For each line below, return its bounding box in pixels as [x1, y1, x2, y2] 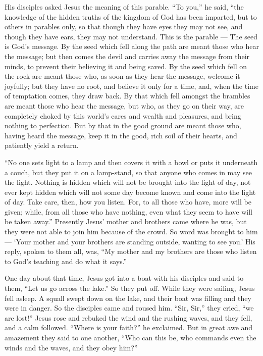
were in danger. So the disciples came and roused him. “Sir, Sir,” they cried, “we [5, 302, 254, 313]
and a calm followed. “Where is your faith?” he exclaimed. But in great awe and [5, 322, 253, 333]
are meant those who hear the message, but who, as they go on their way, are [5, 100, 244, 111]
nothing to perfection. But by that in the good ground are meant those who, [5, 120, 241, 131]
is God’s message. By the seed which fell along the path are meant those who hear [5, 41, 259, 52]
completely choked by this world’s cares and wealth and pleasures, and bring [5, 110, 241, 121]
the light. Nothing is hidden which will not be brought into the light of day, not [5, 177, 251, 187]
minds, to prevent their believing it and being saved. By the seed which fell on [5, 61, 247, 71]
